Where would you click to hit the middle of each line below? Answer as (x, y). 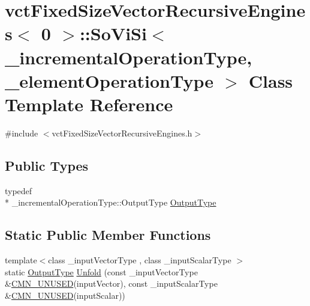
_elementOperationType (109, 80)
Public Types (47, 165)
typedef (19, 190)
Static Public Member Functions (108, 235)
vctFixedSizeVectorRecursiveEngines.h (122, 133)
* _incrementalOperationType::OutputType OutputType (111, 202)
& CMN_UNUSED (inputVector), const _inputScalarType (111, 283)
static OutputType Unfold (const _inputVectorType (101, 271)
